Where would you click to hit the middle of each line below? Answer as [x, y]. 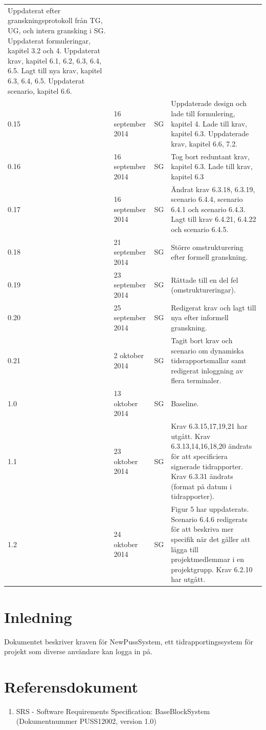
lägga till [185, 549]
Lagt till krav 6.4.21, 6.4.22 [214, 219]
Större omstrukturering [207, 247]
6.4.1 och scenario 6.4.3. [208, 209]
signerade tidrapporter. [207, 466]
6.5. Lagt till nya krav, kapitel [55, 70]
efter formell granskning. [209, 257]
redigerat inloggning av [207, 370]
